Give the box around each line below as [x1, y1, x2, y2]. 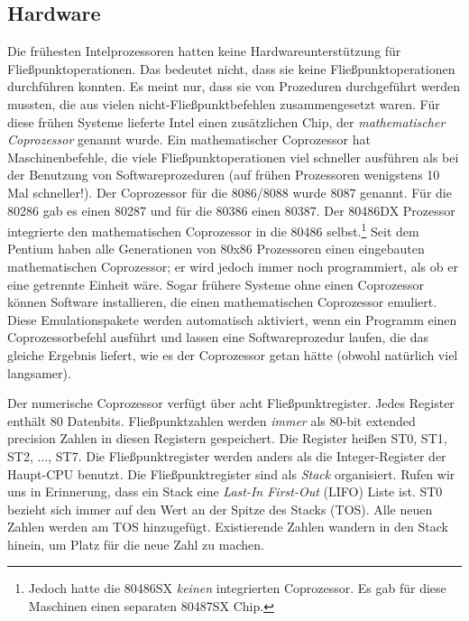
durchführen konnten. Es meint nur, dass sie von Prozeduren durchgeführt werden [7, 77, 460, 96]
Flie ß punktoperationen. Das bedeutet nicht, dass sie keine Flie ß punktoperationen [7, 59, 455, 78]
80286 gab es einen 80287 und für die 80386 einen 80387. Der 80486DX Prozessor [7, 200, 455, 219]
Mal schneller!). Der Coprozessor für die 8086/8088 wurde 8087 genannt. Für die [7, 182, 452, 201]
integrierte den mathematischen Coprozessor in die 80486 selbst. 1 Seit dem [7, 219, 419, 240]
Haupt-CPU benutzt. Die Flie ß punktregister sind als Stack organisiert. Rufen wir [7, 464, 455, 483]
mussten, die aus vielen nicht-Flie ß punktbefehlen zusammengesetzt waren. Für [7, 94, 440, 113]
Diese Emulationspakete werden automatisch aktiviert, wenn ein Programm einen [7, 310, 457, 329]
